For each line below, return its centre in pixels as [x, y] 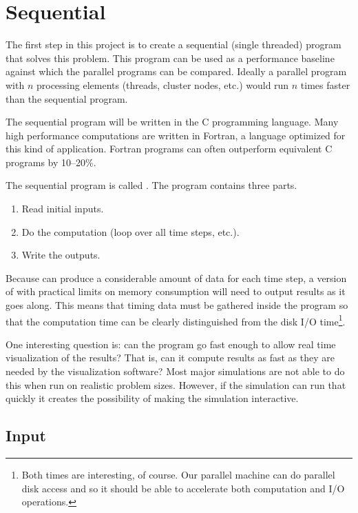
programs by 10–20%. [51, 162]
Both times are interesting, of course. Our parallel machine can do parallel [178, 475]
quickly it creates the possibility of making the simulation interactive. [152, 398]
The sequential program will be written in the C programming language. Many [172, 122]
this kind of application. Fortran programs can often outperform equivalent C [169, 149]
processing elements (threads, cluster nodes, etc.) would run [162, 84]
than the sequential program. [67, 98]
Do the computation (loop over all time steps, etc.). [130, 231]
